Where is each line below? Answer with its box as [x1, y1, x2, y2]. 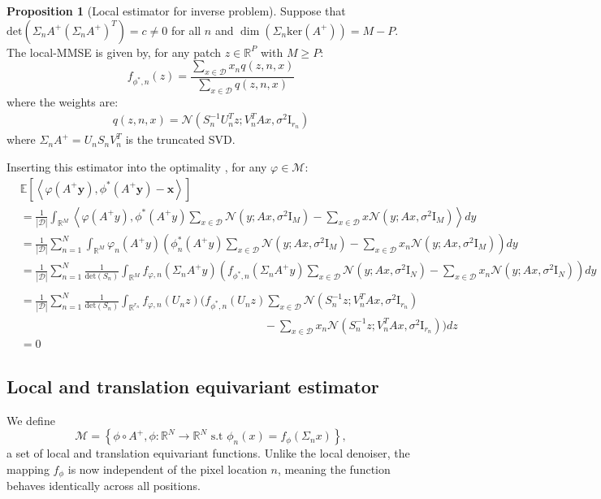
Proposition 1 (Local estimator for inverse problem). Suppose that [6, 2, 346, 19]
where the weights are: [6, 93, 119, 110]
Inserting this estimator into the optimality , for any [6, 158, 267, 176]
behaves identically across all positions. [6, 477, 201, 494]
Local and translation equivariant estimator [6, 373, 379, 398]
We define [6, 411, 55, 428]
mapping [6, 460, 50, 477]
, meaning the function [277, 460, 391, 477]
